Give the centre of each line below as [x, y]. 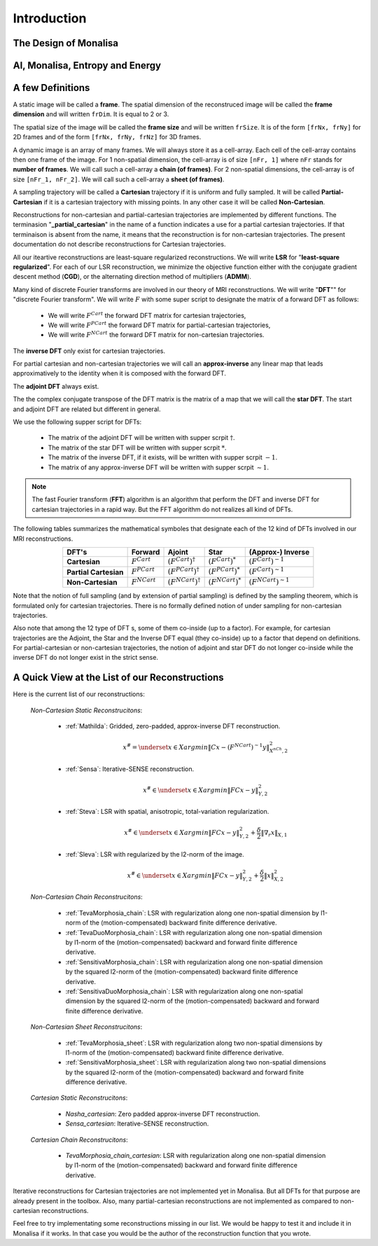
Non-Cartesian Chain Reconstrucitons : [86, 897]
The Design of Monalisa [66, 43]
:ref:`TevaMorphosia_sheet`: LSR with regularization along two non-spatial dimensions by [194, 1043]
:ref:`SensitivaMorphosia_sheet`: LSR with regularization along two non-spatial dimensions [196, 1062]
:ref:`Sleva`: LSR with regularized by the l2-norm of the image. [155, 854]
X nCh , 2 [279, 750]
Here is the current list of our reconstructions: [79, 694]
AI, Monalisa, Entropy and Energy [87, 65]
